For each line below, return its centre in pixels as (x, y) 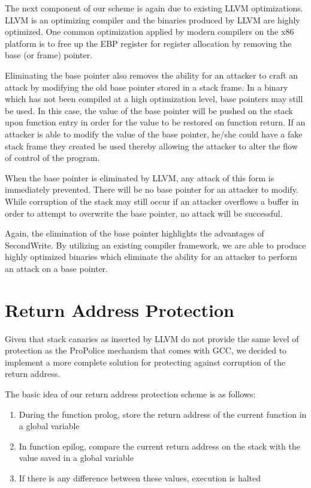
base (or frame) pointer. (49, 55)
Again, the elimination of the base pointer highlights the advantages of (135, 233)
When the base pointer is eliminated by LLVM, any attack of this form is (140, 177)
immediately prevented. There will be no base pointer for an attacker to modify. (152, 189)
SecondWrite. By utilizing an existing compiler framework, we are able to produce (155, 245)
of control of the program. (52, 158)
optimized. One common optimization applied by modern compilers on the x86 (150, 32)
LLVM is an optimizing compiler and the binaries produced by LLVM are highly (153, 20)
